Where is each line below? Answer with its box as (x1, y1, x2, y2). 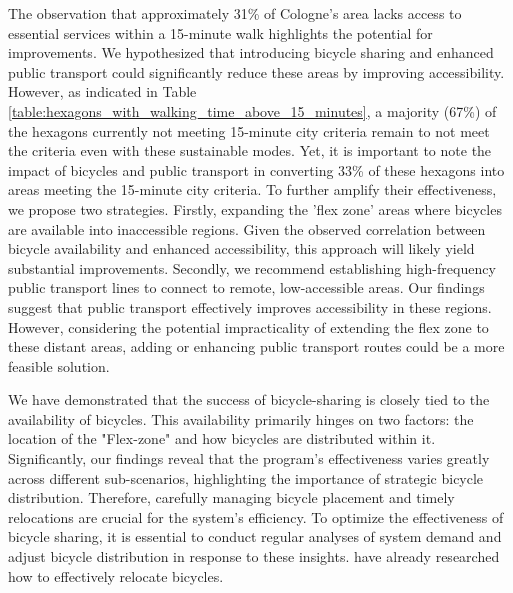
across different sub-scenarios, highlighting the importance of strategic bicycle (8, 467, 484, 488)
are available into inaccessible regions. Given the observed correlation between (8, 218, 486, 239)
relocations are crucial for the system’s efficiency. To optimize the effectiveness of (8, 506, 504, 527)
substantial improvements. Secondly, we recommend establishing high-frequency (8, 257, 496, 278)
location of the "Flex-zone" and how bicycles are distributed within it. (8, 428, 436, 449)
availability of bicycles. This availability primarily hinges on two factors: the (8, 408, 474, 429)
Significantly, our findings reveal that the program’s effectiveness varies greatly (8, 448, 490, 469)
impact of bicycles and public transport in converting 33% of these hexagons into (8, 159, 505, 180)
